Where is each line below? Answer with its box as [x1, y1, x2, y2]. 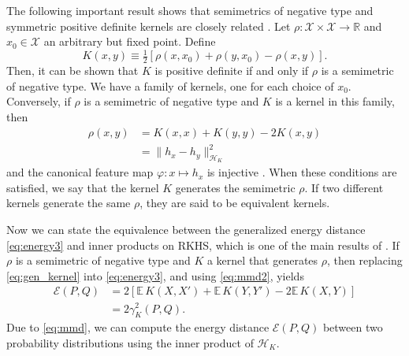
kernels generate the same [6, 195, 131, 211]
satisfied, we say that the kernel [6, 179, 159, 195]
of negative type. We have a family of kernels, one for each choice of [6, 77, 334, 94]
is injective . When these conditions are [206, 164, 397, 180]
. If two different [304, 179, 384, 195]
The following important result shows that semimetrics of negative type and [6, 2, 374, 18]
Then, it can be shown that [6, 62, 139, 79]
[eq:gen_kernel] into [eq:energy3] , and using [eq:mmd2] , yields [6, 267, 304, 284]
